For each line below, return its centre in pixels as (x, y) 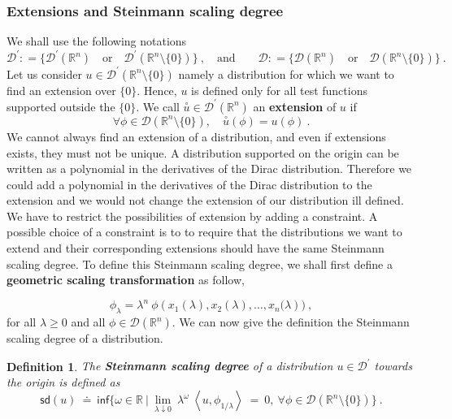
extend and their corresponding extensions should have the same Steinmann (196, 248)
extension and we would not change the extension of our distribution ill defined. (205, 200)
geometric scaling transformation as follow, (126, 280)
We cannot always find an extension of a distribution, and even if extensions (196, 136)
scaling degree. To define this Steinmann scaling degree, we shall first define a (200, 263)
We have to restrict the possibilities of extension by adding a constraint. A (192, 216)
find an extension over (61, 90)
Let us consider (44, 73)
